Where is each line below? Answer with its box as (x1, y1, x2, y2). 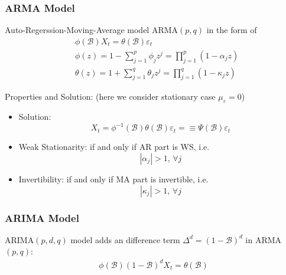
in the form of (206, 24, 257, 36)
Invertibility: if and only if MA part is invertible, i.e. (18, 172, 209, 185)
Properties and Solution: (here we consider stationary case (5, 90, 216, 102)
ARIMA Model (5, 210, 79, 225)
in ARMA (245, 233, 282, 245)
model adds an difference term (70, 233, 180, 245)
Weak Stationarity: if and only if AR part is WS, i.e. (18, 140, 210, 153)
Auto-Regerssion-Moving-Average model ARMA (5, 24, 178, 36)
